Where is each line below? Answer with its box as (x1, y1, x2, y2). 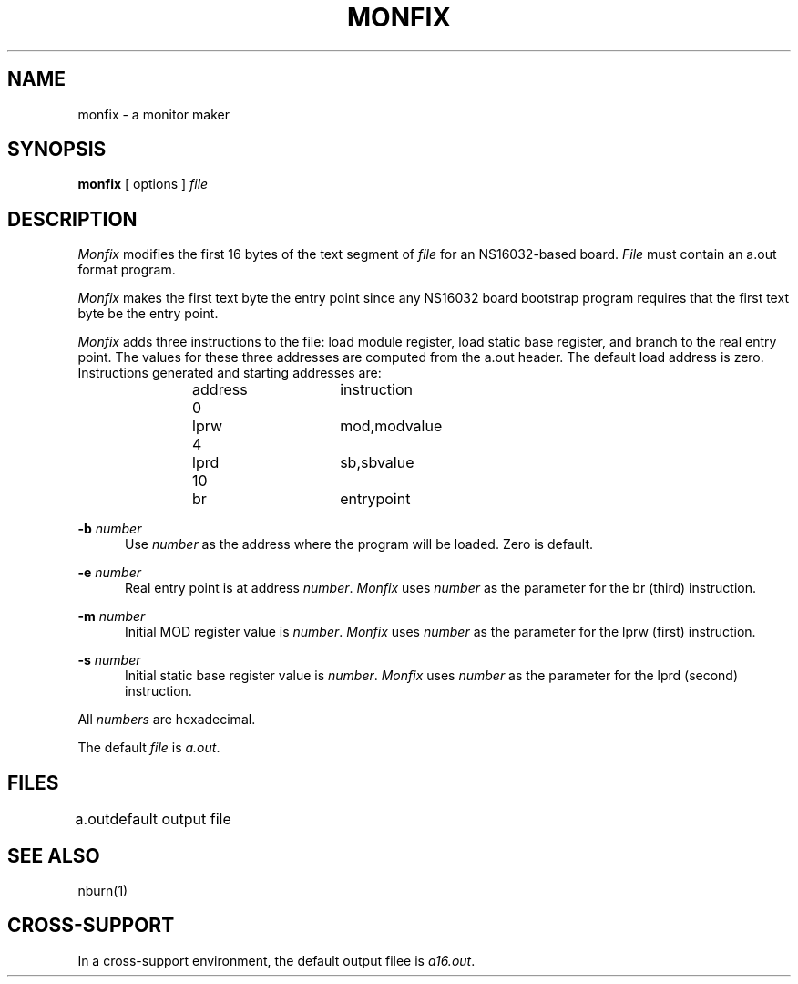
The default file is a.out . (77, 740, 220, 756)
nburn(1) (77, 882, 128, 898)
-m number (77, 608, 146, 625)
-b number (77, 521, 142, 537)
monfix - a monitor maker (77, 106, 230, 122)
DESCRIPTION (7, 207, 138, 231)
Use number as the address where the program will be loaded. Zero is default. (125, 536, 593, 553)
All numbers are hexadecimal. (77, 711, 256, 728)
